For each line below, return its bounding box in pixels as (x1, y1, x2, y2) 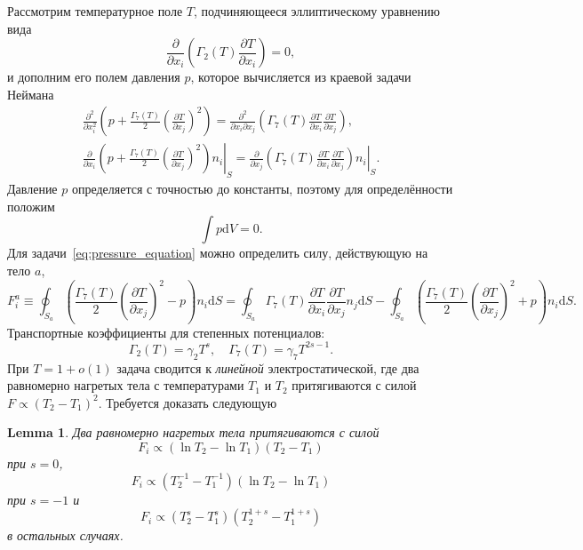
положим (7, 196, 55, 215)
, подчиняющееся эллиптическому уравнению (193, 2, 441, 20)
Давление (7, 179, 58, 198)
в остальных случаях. (7, 526, 124, 545)
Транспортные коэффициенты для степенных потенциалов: (7, 323, 325, 341)
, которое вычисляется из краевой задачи (190, 68, 411, 86)
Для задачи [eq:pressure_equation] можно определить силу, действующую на (7, 243, 428, 262)
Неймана (7, 84, 54, 103)
